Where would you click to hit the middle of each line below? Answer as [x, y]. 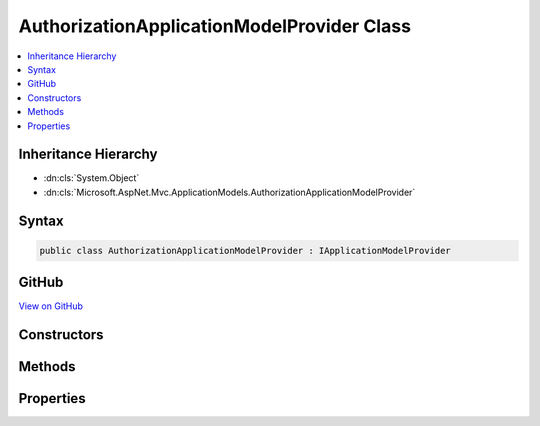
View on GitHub [51, 306]
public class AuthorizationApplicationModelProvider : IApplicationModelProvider [245, 250]
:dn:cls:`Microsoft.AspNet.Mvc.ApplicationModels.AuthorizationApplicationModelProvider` [229, 192]
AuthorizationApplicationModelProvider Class [215, 26]
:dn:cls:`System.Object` [91, 178]
